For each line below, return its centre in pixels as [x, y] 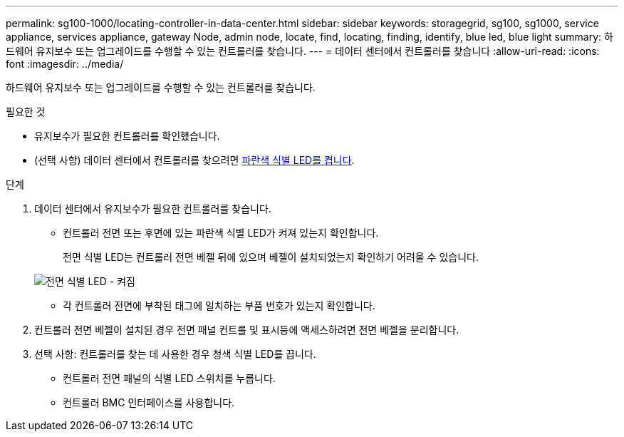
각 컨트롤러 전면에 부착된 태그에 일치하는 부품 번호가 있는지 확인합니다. [219, 305]
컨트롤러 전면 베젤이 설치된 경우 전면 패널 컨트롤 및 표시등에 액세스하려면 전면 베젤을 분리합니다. [247, 330]
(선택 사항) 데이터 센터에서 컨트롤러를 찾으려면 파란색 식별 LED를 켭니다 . [194, 160]
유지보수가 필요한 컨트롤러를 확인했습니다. [127, 136]
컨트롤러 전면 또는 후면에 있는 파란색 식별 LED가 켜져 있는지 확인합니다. [221, 233]
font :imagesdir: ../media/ [65, 64]
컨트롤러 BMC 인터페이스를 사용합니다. [149, 402]
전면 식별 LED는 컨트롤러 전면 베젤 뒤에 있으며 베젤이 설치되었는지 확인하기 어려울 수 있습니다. [271, 257]
